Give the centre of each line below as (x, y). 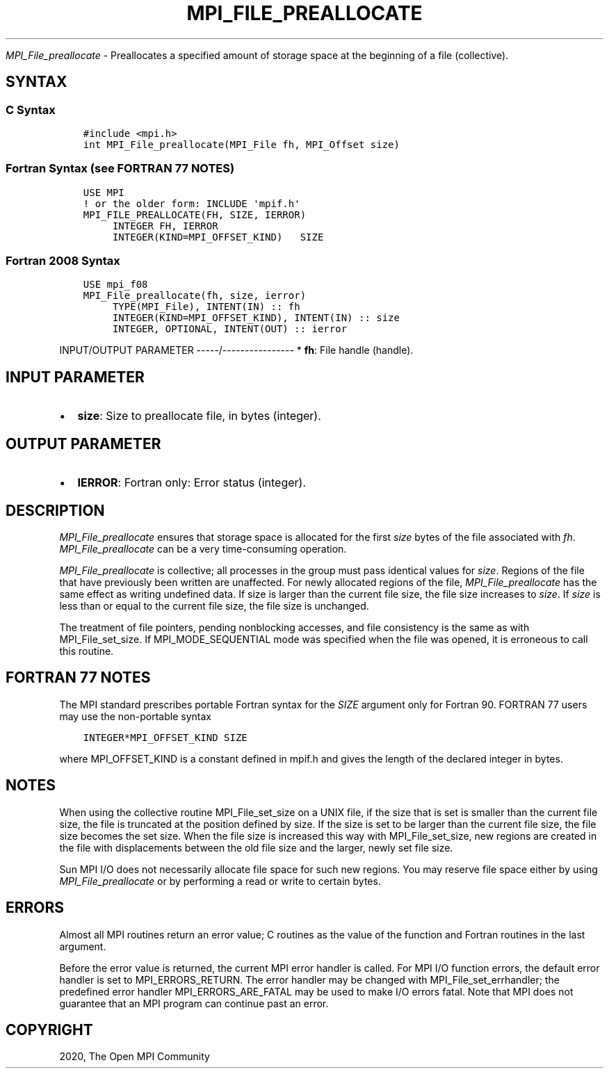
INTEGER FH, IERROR (165, 226)
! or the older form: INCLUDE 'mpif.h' (192, 203)
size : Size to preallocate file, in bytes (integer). (199, 416)
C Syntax (31, 109)
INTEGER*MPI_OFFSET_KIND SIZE (165, 737)
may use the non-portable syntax (135, 716)
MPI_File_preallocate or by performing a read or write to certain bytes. (220, 881)
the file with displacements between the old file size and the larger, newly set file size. (256, 847)
